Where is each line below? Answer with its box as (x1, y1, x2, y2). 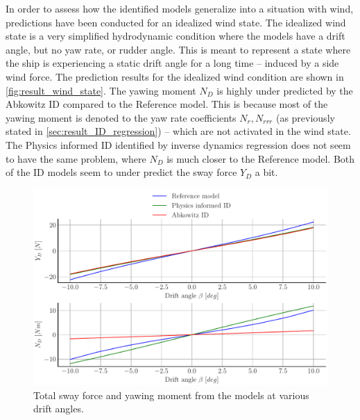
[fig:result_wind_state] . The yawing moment (6, 83, 196, 97)
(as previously (275, 110, 335, 124)
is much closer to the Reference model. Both (166, 151, 355, 165)
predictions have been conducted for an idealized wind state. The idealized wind (6, 15, 346, 29)
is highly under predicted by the (216, 83, 353, 97)
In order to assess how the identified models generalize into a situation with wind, (6, 1, 354, 15)
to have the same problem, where (6, 151, 146, 165)
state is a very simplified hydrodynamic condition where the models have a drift (6, 29, 345, 43)
